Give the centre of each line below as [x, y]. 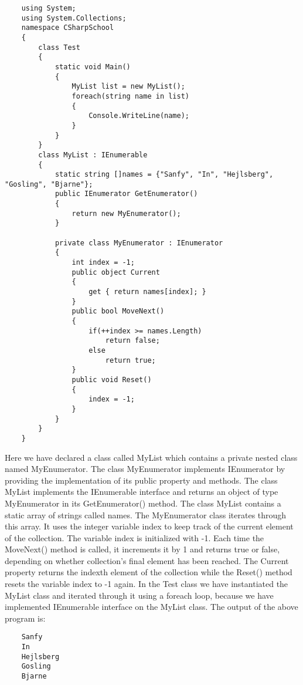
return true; [130, 360]
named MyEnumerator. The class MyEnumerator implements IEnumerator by [145, 469]
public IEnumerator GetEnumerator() [126, 194]
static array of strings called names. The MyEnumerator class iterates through [146, 514]
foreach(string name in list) [130, 96]
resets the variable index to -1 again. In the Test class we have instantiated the [147, 584]
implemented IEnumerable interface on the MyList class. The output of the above [151, 607]
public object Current [116, 272]
